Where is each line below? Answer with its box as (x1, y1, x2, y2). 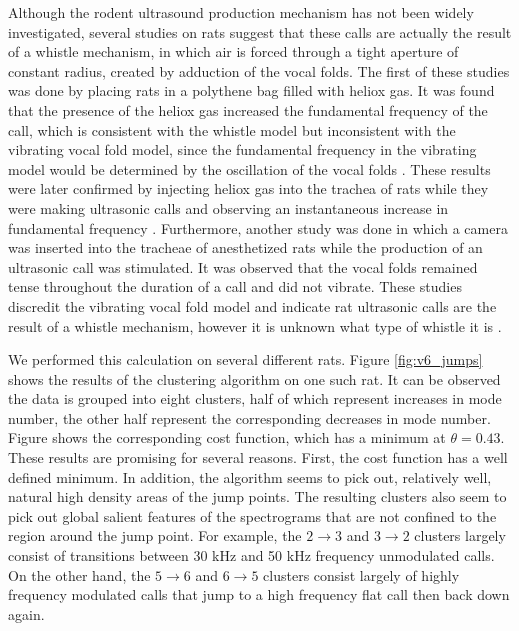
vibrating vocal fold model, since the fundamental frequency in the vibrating (8, 139, 477, 160)
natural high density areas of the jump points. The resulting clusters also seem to (8, 486, 507, 507)
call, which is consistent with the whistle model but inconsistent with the (8, 119, 456, 140)
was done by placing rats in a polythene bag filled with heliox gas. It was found (8, 80, 495, 101)
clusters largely (414, 525, 506, 546)
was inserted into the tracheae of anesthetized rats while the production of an (8, 237, 483, 258)
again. (8, 603, 45, 624)
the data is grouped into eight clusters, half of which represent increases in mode (8, 388, 502, 409)
